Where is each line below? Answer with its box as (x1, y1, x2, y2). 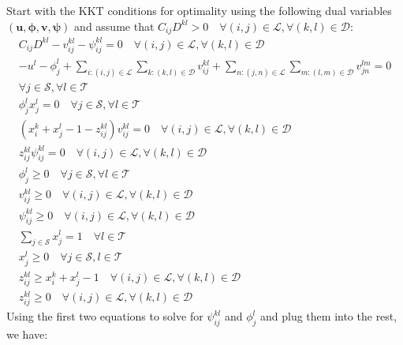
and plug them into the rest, (260, 308, 397, 324)
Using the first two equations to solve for (6, 308, 203, 324)
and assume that (74, 17, 155, 34)
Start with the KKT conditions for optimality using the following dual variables (6, 2, 392, 18)
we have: (6, 325, 48, 342)
